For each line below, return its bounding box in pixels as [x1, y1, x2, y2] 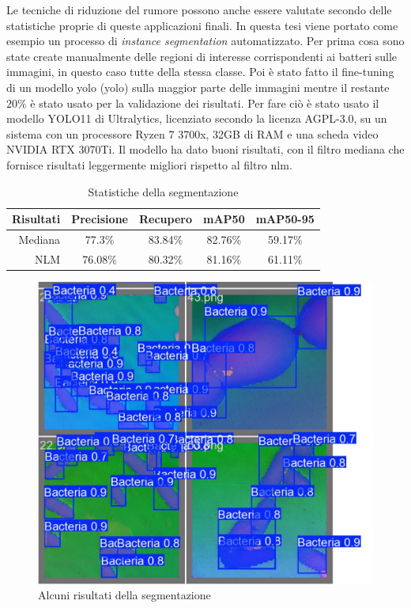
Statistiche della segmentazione [88, 183, 239, 199]
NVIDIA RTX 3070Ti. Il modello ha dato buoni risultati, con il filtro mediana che [6, 141, 405, 158]
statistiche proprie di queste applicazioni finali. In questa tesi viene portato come [6, 17, 398, 33]
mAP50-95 [255, 211, 315, 227]
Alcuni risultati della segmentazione [38, 587, 211, 603]
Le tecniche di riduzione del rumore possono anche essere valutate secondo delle [6, 2, 392, 17]
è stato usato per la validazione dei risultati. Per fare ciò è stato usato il [30, 94, 379, 111]
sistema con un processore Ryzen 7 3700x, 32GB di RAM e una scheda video [6, 125, 379, 142]
